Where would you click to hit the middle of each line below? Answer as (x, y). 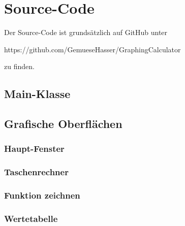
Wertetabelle (31, 218)
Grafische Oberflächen (63, 124)
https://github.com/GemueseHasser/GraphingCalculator (92, 49)
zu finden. (19, 66)
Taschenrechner (36, 172)
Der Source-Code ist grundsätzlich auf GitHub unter (86, 32)
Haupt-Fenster (34, 149)
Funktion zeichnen (42, 195)
